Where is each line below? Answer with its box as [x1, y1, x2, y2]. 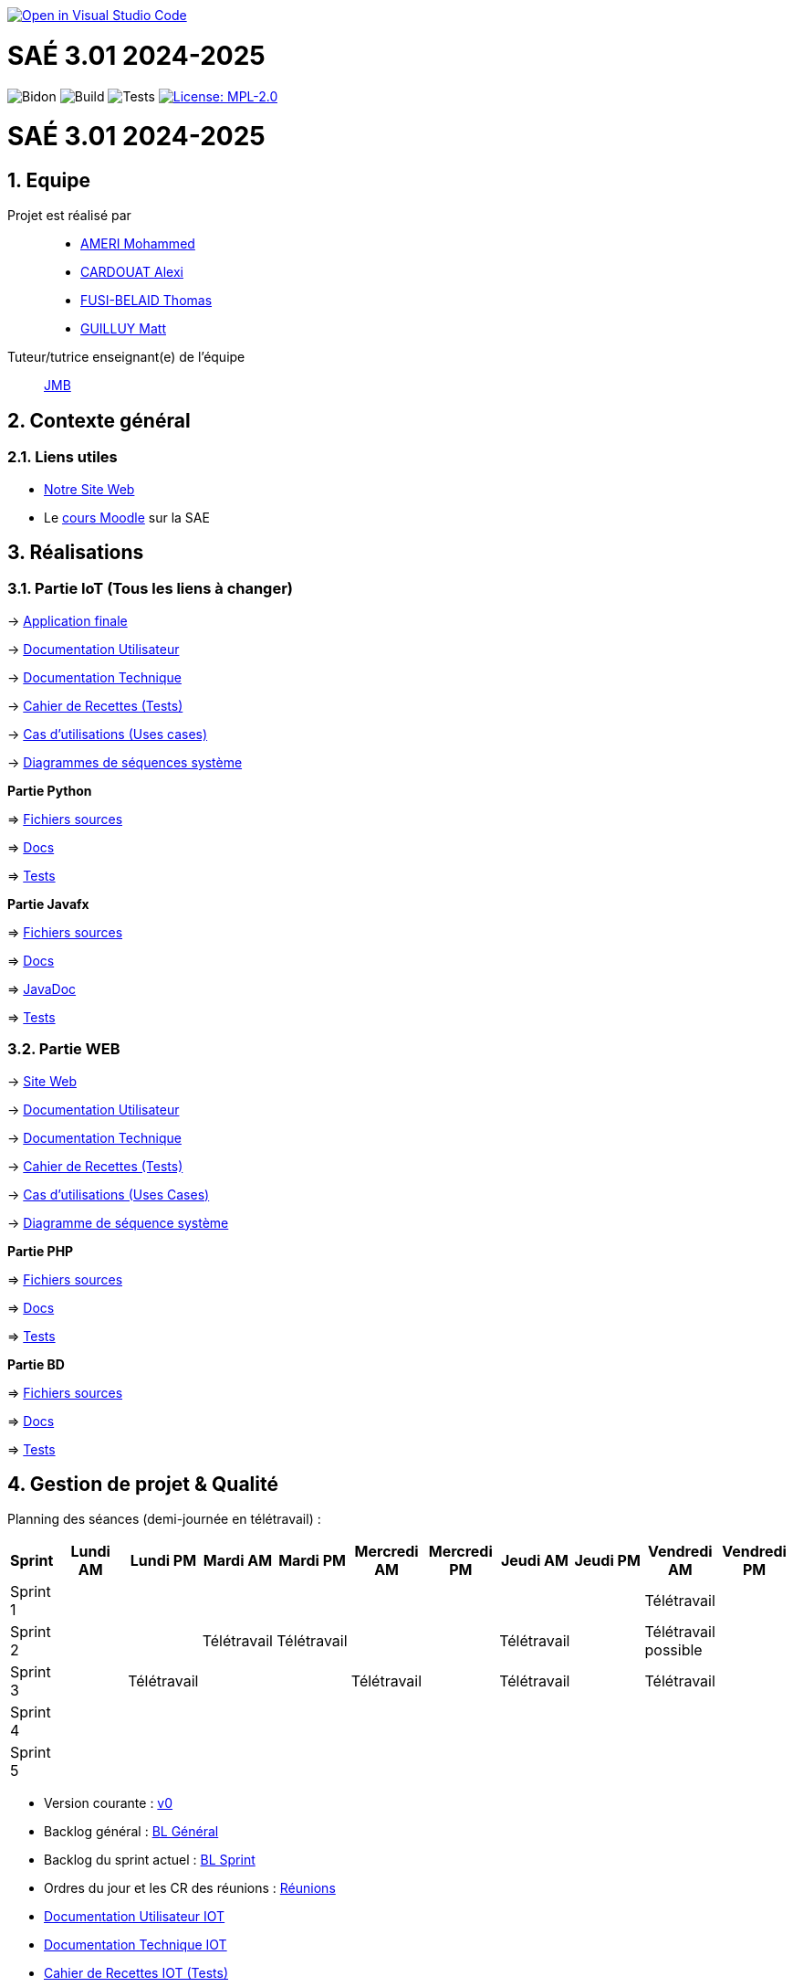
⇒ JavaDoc [7, 980, 77, 997]
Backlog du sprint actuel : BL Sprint [44, 1852, 256, 1868]
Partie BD [7, 1356, 65, 1372]
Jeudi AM [500, 1551, 569, 1570]
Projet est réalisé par [7, 207, 131, 224]
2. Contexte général [7, 408, 191, 432]
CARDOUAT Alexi [80, 264, 183, 280]
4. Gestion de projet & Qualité [7, 1473, 278, 1496]
